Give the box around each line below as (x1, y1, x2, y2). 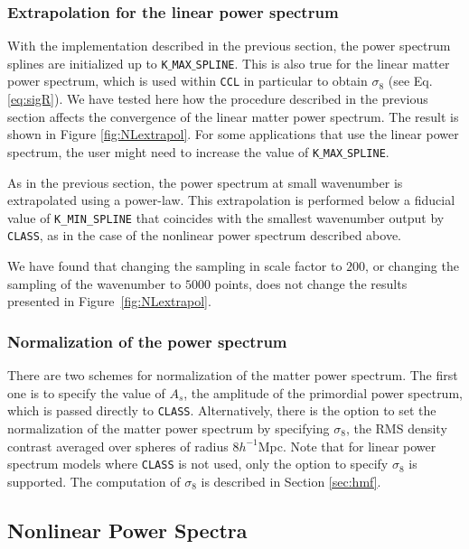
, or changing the (365, 256, 459, 275)
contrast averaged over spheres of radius (7, 436, 229, 455)
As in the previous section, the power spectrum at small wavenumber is (7, 172, 403, 191)
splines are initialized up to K (7, 53, 168, 72)
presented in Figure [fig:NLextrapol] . (7, 292, 211, 311)
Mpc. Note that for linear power (258, 436, 436, 455)
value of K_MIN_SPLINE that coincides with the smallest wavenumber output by (7, 208, 445, 227)
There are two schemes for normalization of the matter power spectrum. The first (7, 366, 458, 385)
